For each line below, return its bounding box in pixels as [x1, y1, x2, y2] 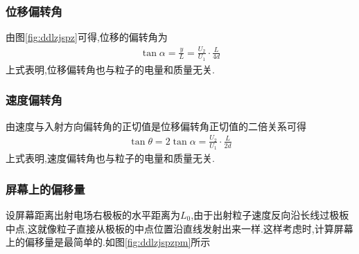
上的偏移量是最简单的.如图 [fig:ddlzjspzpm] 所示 [6, 235, 211, 249]
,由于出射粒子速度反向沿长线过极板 [191, 208, 349, 221]
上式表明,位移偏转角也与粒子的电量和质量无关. [6, 62, 215, 76]
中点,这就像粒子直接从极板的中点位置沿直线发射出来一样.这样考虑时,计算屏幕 [6, 221, 353, 235]
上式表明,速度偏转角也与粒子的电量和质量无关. [6, 151, 215, 165]
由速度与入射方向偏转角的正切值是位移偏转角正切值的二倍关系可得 [6, 118, 306, 133]
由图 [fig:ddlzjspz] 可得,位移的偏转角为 [6, 30, 168, 44]
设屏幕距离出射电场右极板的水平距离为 [6, 208, 180, 221]
